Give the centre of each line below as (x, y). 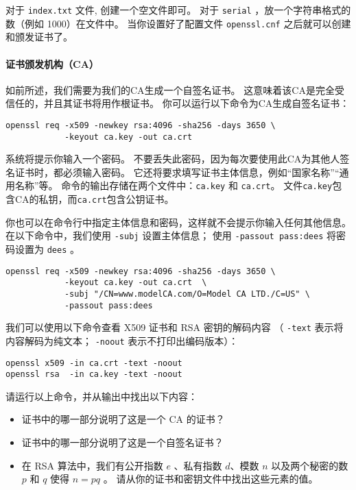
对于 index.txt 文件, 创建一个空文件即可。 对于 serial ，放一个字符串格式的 (178, 10)
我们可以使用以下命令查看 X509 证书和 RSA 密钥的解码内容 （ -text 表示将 (175, 327)
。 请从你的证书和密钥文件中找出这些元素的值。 (211, 479)
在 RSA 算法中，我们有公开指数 (92, 465)
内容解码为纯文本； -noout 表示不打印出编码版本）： (122, 340)
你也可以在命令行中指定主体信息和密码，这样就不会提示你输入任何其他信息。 (178, 222)
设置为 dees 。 (47, 248)
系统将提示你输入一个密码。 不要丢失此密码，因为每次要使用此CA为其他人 (173, 159)
